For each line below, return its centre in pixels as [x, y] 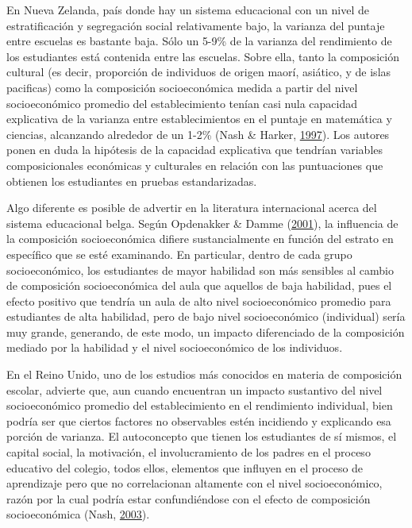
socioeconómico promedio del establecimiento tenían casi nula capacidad [182, 103]
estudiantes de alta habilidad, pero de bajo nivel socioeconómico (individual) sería [206, 316]
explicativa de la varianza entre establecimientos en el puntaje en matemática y [199, 119]
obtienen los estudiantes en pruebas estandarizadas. [132, 181]
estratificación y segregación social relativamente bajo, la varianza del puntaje [196, 25]
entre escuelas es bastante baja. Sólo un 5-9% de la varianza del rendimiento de [199, 41]
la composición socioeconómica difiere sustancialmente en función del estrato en [200, 239]
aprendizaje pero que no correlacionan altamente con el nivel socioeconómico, [194, 483]
